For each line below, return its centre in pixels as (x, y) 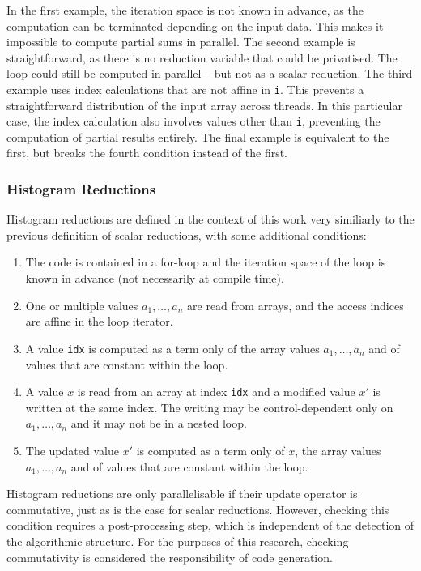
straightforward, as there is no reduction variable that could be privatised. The (202, 57)
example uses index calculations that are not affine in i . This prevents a (185, 89)
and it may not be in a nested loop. (159, 423)
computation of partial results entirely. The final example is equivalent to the (198, 136)
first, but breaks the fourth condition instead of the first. (147, 153)
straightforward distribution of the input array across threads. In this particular (204, 105)
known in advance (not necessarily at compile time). (155, 278)
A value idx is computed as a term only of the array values (172, 348)
